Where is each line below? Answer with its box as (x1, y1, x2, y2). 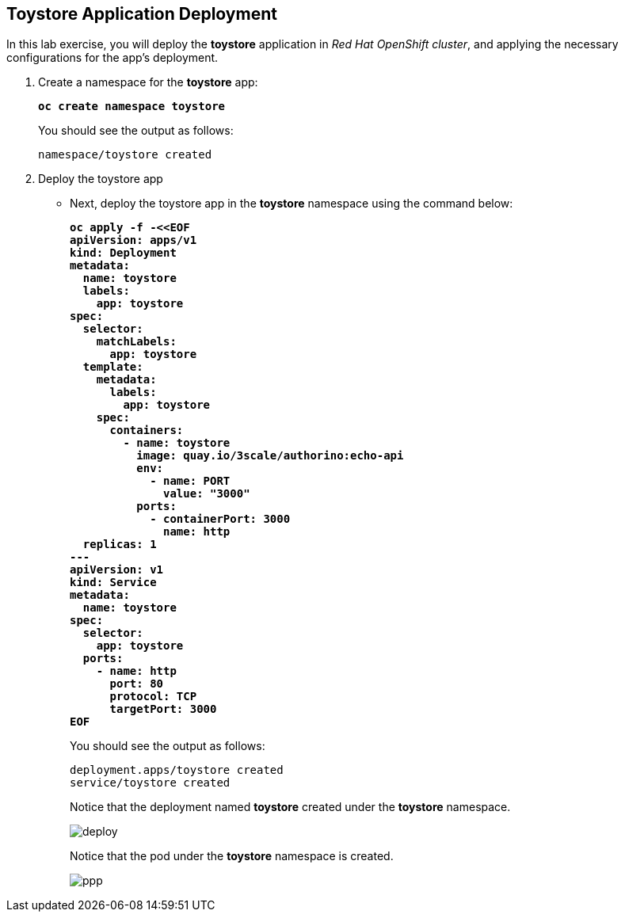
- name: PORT (150, 474, 231, 488)
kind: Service (70, 576, 157, 589)
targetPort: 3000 (109, 703, 217, 716)
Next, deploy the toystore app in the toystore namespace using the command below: (70, 196, 513, 211)
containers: (109, 424, 184, 437)
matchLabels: (96, 335, 177, 349)
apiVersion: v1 (70, 563, 164, 577)
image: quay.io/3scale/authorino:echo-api (136, 449, 404, 463)
